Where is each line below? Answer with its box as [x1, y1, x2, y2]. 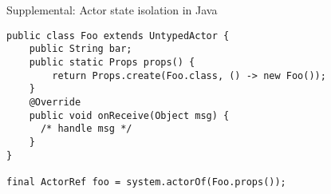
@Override [29, 96, 81, 108]
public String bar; [29, 43, 132, 55]
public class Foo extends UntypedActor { [6, 30, 230, 42]
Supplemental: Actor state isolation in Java [6, 2, 218, 18]
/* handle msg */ [40, 123, 132, 135]
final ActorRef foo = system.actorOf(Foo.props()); [6, 176, 286, 188]
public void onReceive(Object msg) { [29, 109, 230, 121]
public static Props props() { [29, 56, 195, 68]
